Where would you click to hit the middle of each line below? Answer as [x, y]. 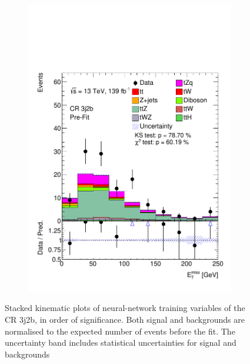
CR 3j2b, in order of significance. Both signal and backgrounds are [125, 319]
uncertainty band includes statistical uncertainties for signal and [121, 343]
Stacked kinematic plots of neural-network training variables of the [125, 308]
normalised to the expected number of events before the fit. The [120, 331]
